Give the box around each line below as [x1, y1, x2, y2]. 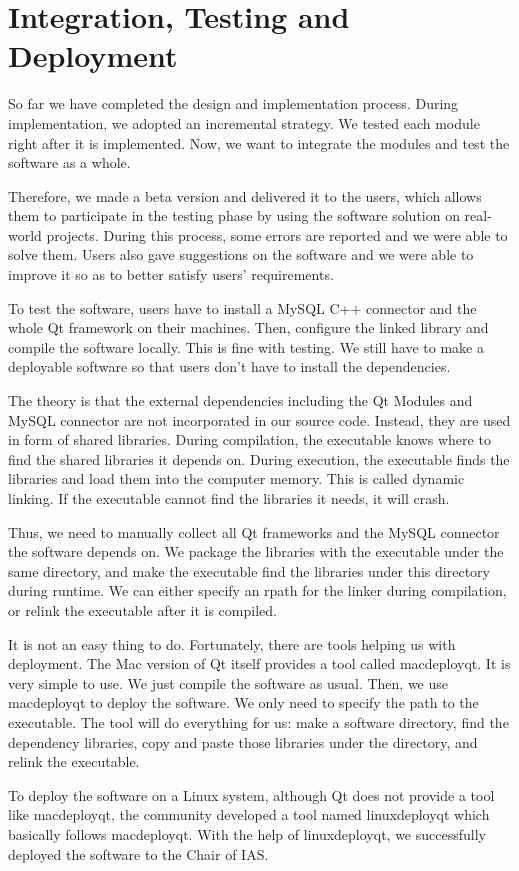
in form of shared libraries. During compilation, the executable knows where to [8, 429, 491, 450]
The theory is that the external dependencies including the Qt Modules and [8, 390, 473, 411]
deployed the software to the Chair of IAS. [8, 843, 269, 864]
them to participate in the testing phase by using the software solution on [8, 205, 460, 226]
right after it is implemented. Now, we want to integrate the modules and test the [8, 132, 510, 153]
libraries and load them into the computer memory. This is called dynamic [8, 468, 465, 489]
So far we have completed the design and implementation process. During [8, 93, 459, 114]
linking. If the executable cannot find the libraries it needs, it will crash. [8, 488, 450, 508]
